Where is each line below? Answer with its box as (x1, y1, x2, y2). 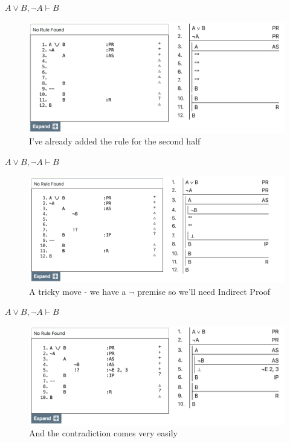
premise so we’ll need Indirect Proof (137, 285, 271, 297)
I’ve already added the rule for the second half (29, 135, 201, 147)
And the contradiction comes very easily (29, 427, 178, 439)
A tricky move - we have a (29, 285, 126, 297)
